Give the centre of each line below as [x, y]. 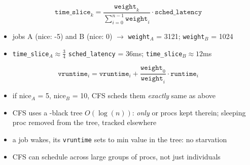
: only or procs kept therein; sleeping [189, 112]
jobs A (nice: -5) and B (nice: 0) [62, 36]
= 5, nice [52, 95]
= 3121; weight [181, 36]
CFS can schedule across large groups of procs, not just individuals [116, 156]
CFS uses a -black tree [47, 112]
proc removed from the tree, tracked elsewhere [84, 122]
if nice [22, 95]
